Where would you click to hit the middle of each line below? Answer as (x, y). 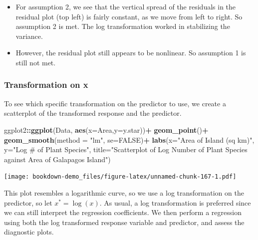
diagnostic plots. (29, 232)
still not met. (36, 62)
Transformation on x (46, 85)
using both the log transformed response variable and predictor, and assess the (124, 222)
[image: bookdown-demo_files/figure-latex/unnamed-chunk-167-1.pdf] (120, 177)
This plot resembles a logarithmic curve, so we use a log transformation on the (124, 193)
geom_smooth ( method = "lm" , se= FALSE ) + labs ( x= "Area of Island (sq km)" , (129, 139)
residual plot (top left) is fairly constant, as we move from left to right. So (129, 16)
